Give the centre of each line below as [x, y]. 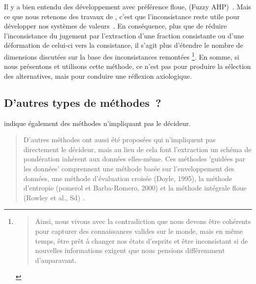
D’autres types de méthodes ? [83, 102]
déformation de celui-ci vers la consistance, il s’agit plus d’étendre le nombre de [124, 45]
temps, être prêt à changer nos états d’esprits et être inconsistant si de [142, 240]
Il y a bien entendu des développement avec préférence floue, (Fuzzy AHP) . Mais [128, 6]
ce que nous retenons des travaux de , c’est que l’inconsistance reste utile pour [122, 16]
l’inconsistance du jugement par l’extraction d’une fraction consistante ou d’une [124, 35]
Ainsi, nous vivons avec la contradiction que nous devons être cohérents [143, 221]
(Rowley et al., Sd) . [54, 197]
